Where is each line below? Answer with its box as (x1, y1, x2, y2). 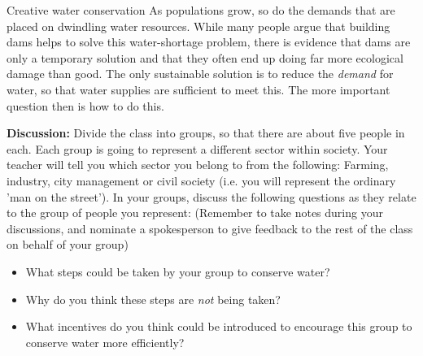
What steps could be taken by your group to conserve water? (25, 263, 330, 280)
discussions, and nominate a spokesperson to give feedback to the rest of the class (7, 219, 413, 237)
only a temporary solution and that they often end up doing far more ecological (7, 49, 403, 66)
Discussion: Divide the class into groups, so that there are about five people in (7, 124, 405, 141)
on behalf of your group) (7, 236, 129, 253)
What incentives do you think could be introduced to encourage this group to (25, 318, 412, 335)
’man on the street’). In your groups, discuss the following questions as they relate (7, 188, 416, 205)
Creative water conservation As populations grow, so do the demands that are (7, 2, 395, 18)
